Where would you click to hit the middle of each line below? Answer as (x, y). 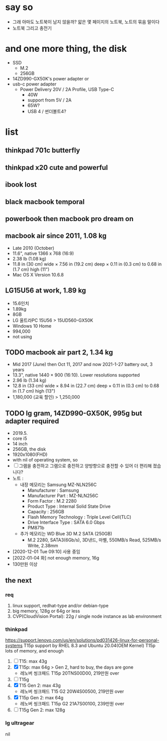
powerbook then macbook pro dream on (69, 219)
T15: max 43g (33, 661)
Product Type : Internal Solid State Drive (69, 506)
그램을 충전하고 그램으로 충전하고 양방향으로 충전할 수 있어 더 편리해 (85, 466)
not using (22, 336)
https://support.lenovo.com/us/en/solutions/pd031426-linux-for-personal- (82, 640)
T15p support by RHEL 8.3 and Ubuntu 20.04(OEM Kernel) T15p (90, 645)
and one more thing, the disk (66, 49)
